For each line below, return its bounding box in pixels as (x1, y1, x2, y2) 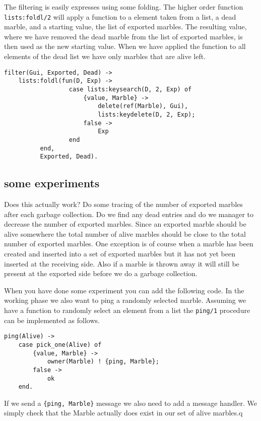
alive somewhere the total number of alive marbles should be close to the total (4, 228, 246, 239)
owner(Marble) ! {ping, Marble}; (47, 358, 159, 365)
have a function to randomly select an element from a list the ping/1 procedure (4, 304, 250, 315)
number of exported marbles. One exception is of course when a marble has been (4, 238, 253, 249)
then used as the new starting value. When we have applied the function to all (4, 41, 246, 51)
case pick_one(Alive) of (18, 341, 102, 348)
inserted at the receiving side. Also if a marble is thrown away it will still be (4, 258, 239, 269)
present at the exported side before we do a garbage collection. (4, 268, 198, 279)
